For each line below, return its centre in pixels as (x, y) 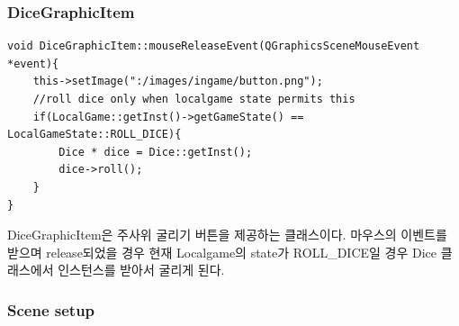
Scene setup (51, 309)
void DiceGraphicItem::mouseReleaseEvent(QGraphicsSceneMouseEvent (214, 46)
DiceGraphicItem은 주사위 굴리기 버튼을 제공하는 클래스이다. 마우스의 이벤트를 (227, 235)
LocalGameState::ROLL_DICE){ (94, 135)
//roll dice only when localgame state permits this (194, 99)
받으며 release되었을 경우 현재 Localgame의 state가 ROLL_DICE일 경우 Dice (222, 252)
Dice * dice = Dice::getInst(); (156, 152)
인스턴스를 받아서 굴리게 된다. (141, 270)
